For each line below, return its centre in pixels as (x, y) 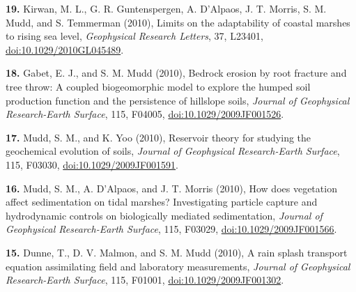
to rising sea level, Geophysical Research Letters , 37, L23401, (134, 36)
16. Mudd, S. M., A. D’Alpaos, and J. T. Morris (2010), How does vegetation (171, 188)
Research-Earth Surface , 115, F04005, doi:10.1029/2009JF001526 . (145, 114)
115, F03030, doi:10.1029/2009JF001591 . (92, 164)
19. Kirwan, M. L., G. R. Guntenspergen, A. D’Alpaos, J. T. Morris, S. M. (166, 8)
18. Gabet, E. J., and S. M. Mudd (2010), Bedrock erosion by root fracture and (176, 73)
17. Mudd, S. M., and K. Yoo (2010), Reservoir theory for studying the (158, 137)
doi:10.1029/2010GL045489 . (65, 49)
